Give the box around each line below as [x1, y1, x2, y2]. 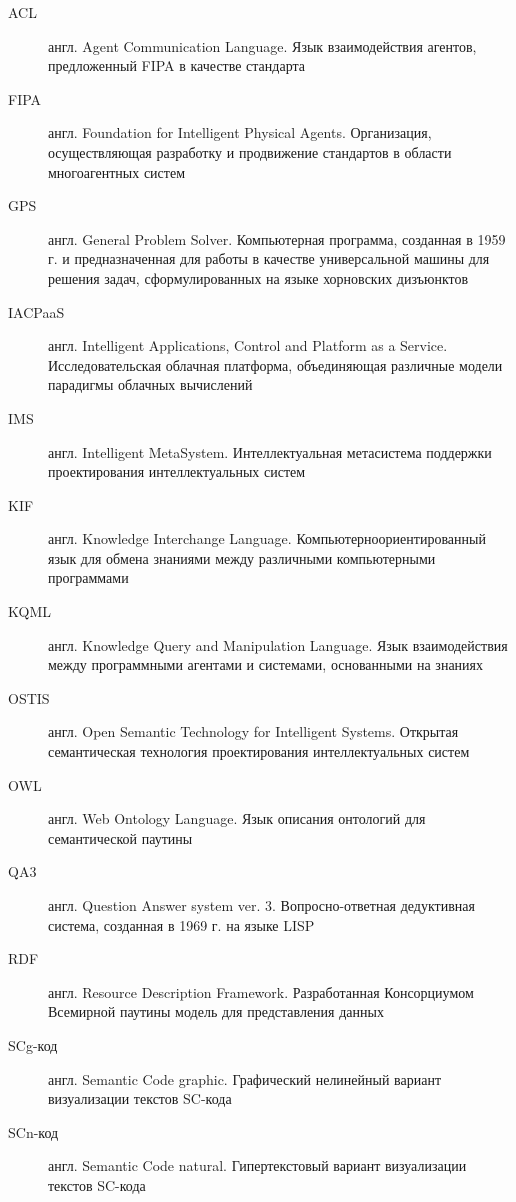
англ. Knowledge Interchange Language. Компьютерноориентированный [48, 528, 486, 549]
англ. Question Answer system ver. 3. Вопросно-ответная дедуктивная [48, 895, 475, 915]
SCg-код [8, 1034, 58, 1055]
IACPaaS [8, 301, 65, 322]
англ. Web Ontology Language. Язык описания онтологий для [48, 808, 426, 829]
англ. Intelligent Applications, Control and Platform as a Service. [48, 335, 448, 356]
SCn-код [8, 1121, 59, 1142]
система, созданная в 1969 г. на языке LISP [48, 914, 315, 935]
